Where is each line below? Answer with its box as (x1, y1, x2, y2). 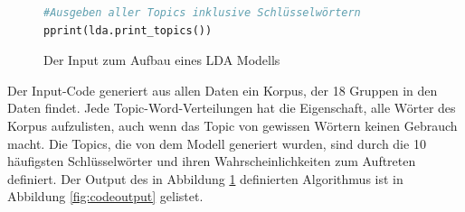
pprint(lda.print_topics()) (43, 23, 213, 37)
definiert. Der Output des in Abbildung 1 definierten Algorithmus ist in (7, 169, 403, 188)
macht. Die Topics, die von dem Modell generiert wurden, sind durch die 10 (7, 134, 426, 152)
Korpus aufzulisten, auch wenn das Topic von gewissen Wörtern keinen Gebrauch (7, 115, 458, 134)
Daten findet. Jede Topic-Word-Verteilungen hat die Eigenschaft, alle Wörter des (7, 98, 456, 117)
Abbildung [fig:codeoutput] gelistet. (7, 187, 204, 206)
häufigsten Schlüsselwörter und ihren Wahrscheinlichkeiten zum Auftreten (7, 152, 416, 171)
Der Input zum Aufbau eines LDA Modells (43, 51, 280, 69)
